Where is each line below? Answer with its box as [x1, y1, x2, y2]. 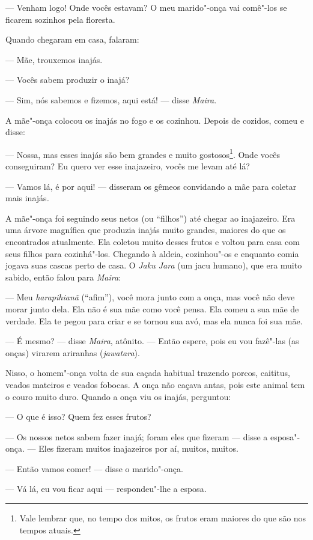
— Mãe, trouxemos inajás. [5, 53, 103, 65]
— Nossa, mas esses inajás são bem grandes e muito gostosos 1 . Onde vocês [5, 146, 281, 160]
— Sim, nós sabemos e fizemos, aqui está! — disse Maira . [5, 93, 217, 106]
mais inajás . [5, 192, 49, 204]
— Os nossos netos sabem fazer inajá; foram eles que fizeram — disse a [5, 430, 268, 443]
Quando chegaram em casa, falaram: [5, 33, 139, 46]
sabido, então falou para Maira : [5, 270, 121, 283]
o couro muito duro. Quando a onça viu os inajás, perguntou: [5, 390, 231, 402]
